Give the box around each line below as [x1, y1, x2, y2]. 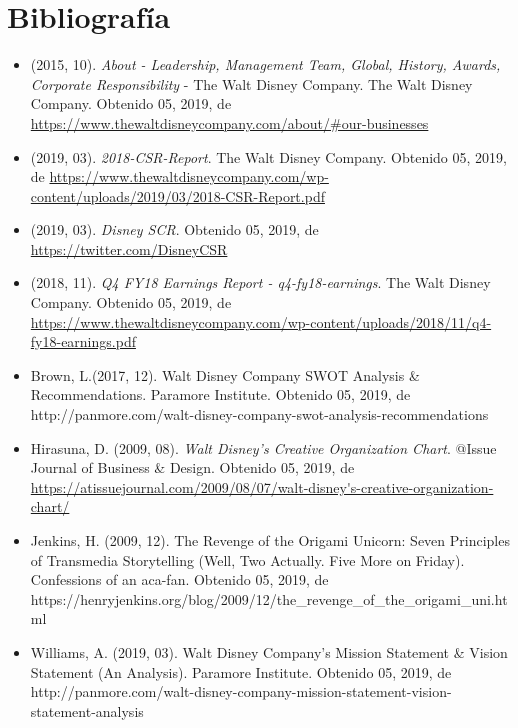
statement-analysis [30, 700, 144, 721]
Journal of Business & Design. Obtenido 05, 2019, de [30, 457, 355, 478]
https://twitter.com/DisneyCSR [30, 238, 228, 259]
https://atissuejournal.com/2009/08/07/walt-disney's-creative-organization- [30, 476, 494, 497]
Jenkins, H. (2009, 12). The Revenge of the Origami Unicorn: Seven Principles [30, 530, 510, 550]
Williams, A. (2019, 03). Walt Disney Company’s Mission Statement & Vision [30, 641, 508, 662]
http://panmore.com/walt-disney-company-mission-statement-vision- [30, 681, 452, 702]
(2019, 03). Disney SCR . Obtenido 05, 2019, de [30, 219, 319, 240]
